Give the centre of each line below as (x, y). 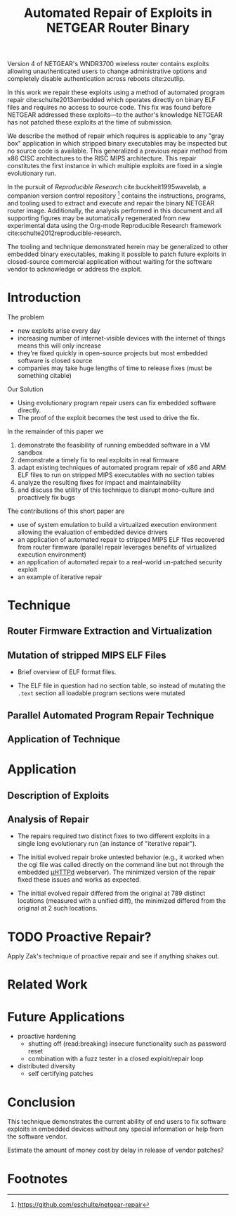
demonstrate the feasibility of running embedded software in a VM (114, 445)
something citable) (45, 375)
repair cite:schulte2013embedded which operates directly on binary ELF (112, 100)
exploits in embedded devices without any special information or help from (115, 1129)
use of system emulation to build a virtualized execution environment (117, 524)
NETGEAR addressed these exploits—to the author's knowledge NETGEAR (115, 115)
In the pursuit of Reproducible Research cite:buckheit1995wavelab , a (107, 187)
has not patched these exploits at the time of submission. (90, 122)
